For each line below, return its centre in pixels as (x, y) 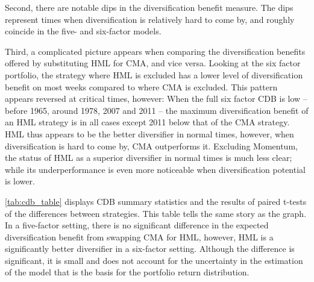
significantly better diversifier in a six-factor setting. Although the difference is (150, 249)
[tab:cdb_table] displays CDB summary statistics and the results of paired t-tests (156, 201)
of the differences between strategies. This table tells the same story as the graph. (156, 213)
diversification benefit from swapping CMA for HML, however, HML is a (139, 237)
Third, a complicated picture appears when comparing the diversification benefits (155, 51)
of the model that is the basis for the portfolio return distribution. (127, 272)
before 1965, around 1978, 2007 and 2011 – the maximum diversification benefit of (157, 110)
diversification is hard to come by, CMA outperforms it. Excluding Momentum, (151, 146)
